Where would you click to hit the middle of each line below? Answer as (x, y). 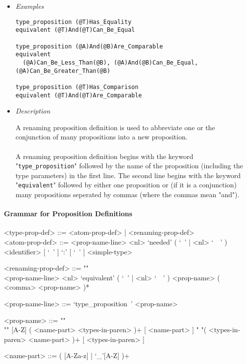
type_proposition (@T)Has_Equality (74, 22)
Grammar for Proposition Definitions (68, 214)
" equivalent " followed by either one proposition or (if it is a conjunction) (126, 185)
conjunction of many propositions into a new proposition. (101, 137)
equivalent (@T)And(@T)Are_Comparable (79, 95)
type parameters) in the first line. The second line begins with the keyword (128, 175)
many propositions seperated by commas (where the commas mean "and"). (127, 194)
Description (33, 111)
